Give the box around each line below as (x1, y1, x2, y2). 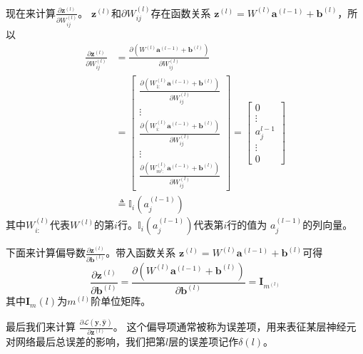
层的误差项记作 (168, 334, 239, 349)
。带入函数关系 (106, 245, 176, 260)
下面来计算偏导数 (6, 245, 86, 260)
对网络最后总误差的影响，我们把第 (6, 334, 165, 349)
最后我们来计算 (6, 319, 76, 334)
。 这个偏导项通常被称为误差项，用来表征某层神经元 (113, 319, 357, 334)
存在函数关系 (150, 5, 211, 20)
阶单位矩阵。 (91, 293, 151, 308)
